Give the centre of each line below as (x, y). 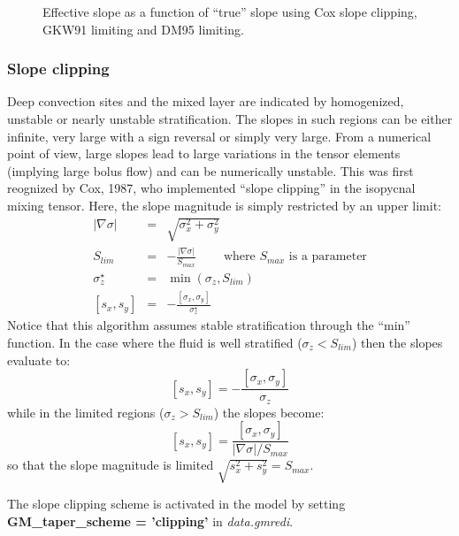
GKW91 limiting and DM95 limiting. (143, 29)
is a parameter (328, 257)
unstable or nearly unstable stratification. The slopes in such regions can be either (230, 119)
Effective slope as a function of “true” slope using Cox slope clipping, (230, 11)
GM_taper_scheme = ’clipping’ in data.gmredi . (150, 521)
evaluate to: (39, 360)
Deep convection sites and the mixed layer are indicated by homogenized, (206, 101)
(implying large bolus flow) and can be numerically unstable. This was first (210, 170)
